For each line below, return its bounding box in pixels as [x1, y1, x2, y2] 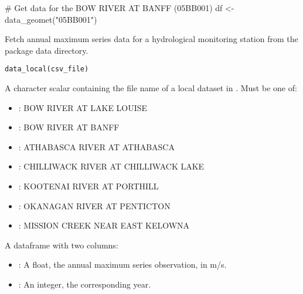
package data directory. [5, 44, 88, 56]
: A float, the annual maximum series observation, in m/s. [18, 258, 227, 271]
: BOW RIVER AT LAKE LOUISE [18, 101, 148, 113]
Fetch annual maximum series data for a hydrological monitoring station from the [5, 33, 298, 45]
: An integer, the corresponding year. [18, 278, 151, 290]
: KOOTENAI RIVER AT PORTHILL [18, 180, 159, 192]
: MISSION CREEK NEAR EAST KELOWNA [18, 219, 190, 231]
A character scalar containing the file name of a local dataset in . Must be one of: [5, 82, 297, 94]
